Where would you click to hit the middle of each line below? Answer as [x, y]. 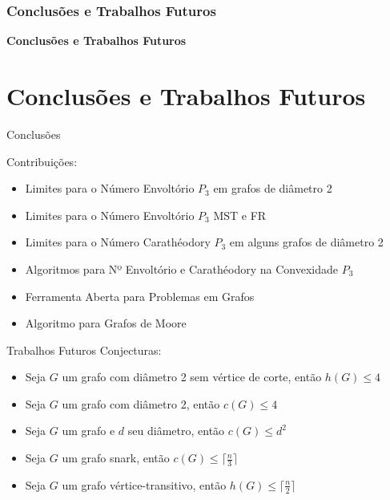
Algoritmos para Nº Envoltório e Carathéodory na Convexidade [181, 268]
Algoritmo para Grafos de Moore [106, 323]
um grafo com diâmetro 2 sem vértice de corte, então [192, 377]
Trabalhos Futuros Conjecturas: [84, 350]
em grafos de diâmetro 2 [273, 188]
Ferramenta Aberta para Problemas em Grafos [140, 296]
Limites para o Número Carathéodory [118, 242]
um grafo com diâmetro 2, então [141, 403]
